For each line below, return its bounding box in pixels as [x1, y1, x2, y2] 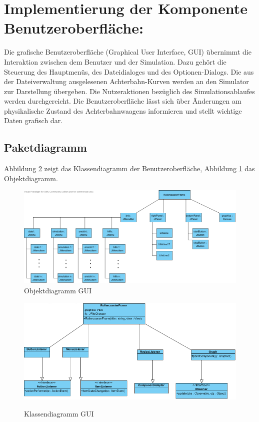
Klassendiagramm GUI [24, 408, 94, 418]
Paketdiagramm [4, 140, 87, 155]
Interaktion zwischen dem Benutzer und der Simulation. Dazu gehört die [4, 56, 226, 67]
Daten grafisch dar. [4, 115, 63, 126]
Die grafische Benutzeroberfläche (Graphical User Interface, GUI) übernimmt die [4, 47, 251, 57]
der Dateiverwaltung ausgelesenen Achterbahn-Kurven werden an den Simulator [4, 76, 249, 87]
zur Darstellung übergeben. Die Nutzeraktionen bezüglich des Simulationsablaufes [4, 86, 255, 96]
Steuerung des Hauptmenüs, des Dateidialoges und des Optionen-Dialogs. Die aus [4, 66, 254, 77]
